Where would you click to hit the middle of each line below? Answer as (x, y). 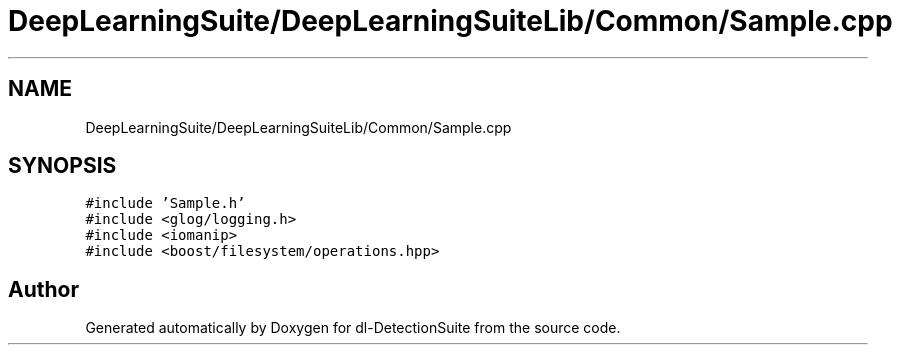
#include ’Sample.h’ (165, 203)
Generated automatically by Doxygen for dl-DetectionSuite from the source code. (353, 328)
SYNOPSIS (62, 166)
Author (43, 289)
